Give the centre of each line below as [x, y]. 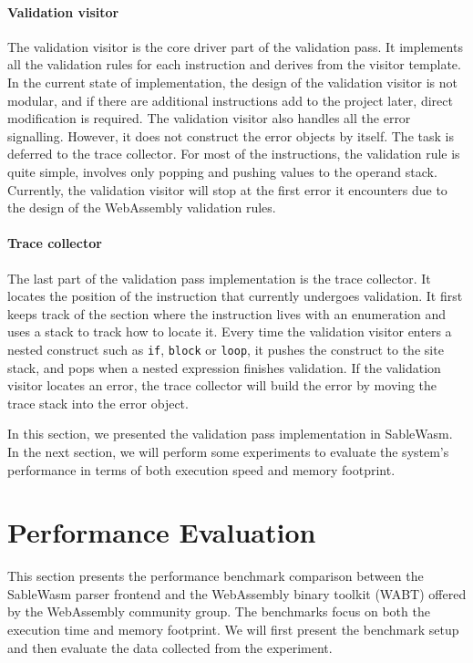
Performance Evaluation [162, 532]
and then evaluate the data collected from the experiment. [170, 647]
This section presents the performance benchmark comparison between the [216, 576]
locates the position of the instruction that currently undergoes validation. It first [235, 296]
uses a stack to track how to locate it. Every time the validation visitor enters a [230, 331]
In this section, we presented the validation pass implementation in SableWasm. [230, 434]
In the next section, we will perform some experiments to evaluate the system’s [228, 451]
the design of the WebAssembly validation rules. [142, 207]
